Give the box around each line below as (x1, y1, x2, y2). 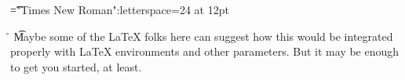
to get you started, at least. (10, 58, 142, 75)
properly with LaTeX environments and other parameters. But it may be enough (10, 43, 400, 60)
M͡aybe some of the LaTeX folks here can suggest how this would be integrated (13, 27, 393, 44)
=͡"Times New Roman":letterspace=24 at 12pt (10, 2, 229, 17)
